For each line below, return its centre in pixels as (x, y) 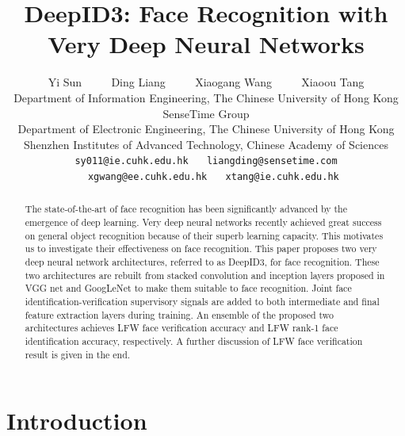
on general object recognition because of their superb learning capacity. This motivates (204, 235)
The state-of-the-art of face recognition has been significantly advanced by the (186, 209)
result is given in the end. (78, 354)
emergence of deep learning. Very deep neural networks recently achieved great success (203, 222)
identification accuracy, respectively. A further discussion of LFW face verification (194, 340)
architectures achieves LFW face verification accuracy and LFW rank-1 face (181, 328)
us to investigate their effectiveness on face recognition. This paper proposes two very (201, 249)
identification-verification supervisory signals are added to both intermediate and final (202, 301)
